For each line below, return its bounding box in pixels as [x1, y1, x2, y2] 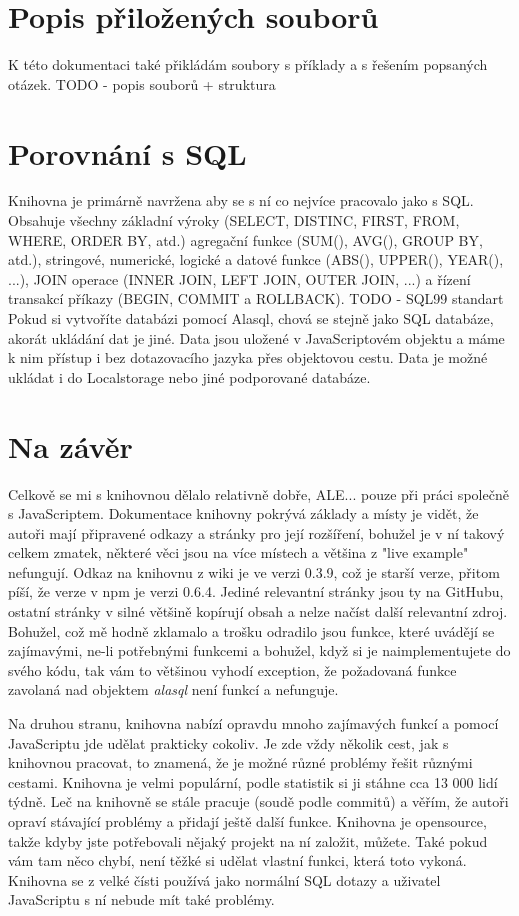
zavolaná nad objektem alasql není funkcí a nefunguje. [8, 679, 339, 700]
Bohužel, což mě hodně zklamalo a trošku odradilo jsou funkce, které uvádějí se [8, 620, 495, 641]
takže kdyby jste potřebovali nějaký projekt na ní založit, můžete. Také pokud [8, 830, 488, 851]
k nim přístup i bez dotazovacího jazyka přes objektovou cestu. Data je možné [8, 347, 488, 368]
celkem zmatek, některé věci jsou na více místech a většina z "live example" [8, 542, 469, 563]
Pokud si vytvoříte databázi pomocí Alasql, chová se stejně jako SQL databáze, [8, 308, 494, 328]
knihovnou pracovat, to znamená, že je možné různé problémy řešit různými [8, 752, 473, 773]
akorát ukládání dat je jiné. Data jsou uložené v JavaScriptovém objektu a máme [8, 327, 505, 348]
